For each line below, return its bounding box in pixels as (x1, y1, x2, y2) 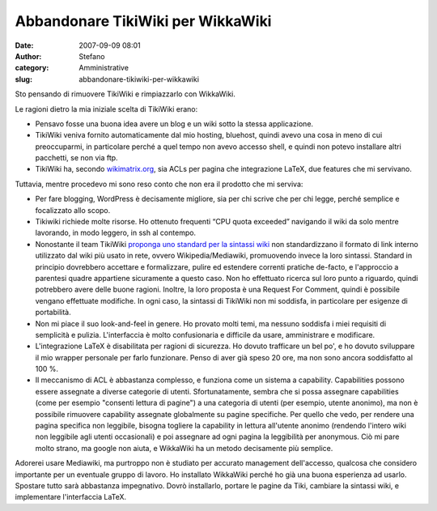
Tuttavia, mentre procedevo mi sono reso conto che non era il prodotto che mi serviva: (15, 179, 303, 189)
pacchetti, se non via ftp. (35, 153, 118, 163)
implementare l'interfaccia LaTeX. (15, 492, 127, 502)
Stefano (78, 51, 105, 61)
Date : (15, 40, 34, 50)
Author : (15, 51, 42, 61)
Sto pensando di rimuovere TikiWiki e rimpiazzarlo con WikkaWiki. (15, 89, 236, 99)
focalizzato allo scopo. (35, 205, 111, 215)
